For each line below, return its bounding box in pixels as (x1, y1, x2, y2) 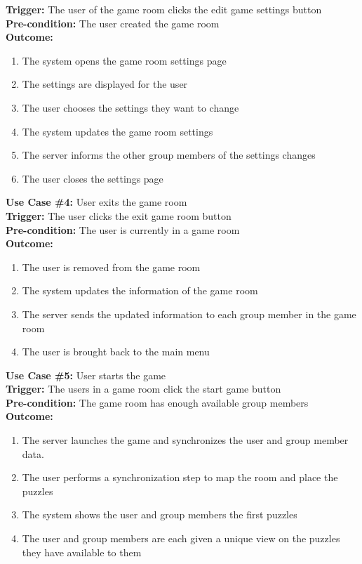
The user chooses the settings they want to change (22, 100, 239, 114)
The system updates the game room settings (22, 124, 213, 138)
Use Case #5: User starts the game (6, 367, 166, 382)
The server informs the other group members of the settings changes (22, 147, 316, 162)
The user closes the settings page (22, 171, 163, 185)
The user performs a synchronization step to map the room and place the (22, 470, 338, 485)
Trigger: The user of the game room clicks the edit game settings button (6, 2, 322, 16)
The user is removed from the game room (22, 259, 201, 274)
